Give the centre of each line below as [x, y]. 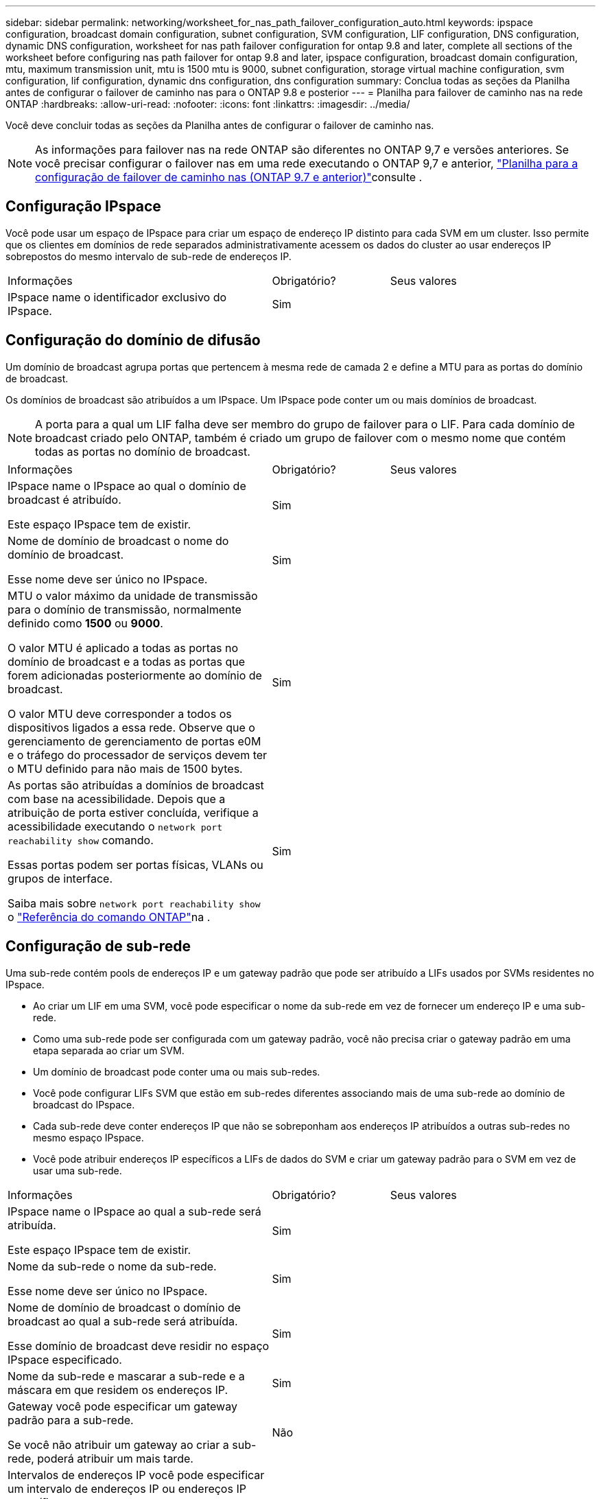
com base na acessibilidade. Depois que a [117, 799]
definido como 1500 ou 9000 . [85, 623]
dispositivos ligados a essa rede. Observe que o [131, 727]
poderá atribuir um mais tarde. [115, 1458]
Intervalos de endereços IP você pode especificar [136, 1475]
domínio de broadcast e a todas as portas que [127, 661]
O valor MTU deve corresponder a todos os [120, 713]
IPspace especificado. [65, 1359]
